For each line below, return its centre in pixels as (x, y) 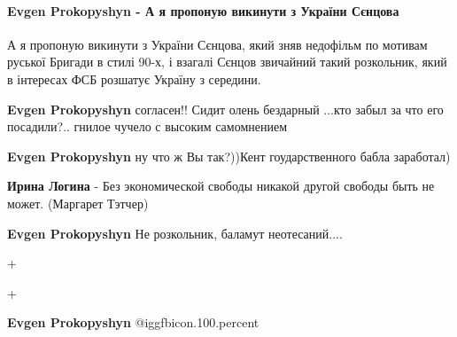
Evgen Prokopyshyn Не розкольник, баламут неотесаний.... (175, 233)
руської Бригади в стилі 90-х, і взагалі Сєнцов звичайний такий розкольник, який (227, 62)
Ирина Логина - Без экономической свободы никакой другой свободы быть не (221, 186)
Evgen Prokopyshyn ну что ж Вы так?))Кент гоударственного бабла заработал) (229, 156)
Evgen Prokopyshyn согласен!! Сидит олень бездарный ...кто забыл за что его (225, 109)
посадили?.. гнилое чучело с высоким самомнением (147, 126)
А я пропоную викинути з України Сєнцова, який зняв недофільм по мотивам (217, 44)
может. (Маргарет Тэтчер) (78, 203)
